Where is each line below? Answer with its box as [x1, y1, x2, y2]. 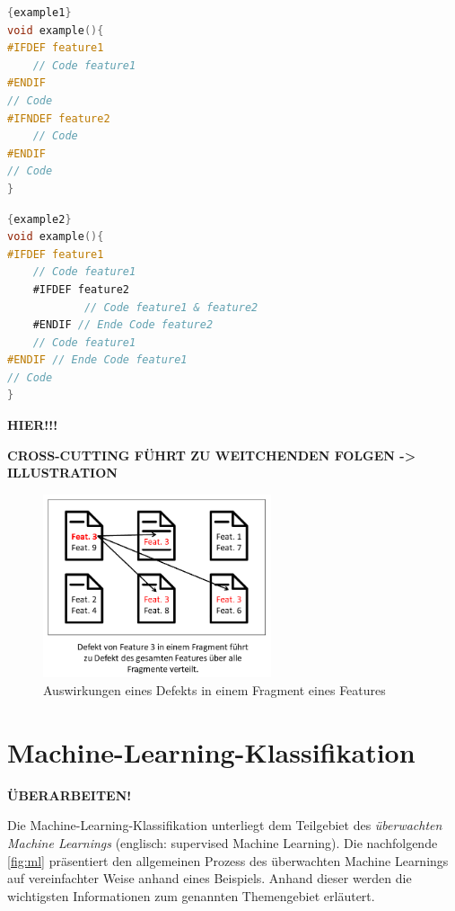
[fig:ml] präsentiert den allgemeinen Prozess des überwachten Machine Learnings [7, 851, 449, 870]
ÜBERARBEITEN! [7, 785, 132, 804]
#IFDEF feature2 [32, 282, 130, 296]
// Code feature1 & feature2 [83, 300, 258, 314]
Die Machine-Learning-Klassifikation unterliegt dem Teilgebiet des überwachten [7, 816, 442, 835]
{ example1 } [7, 6, 72, 19]
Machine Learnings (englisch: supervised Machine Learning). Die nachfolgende [7, 833, 438, 852]
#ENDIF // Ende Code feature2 [32, 318, 214, 332]
